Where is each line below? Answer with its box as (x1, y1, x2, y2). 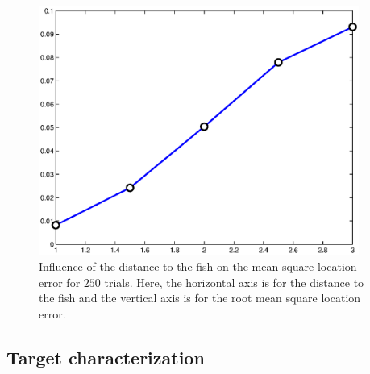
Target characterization (6, 344, 205, 369)
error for (39, 273, 81, 290)
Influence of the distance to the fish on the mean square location (39, 258, 357, 275)
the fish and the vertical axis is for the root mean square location (39, 289, 361, 306)
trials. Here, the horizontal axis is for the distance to (104, 273, 364, 290)
